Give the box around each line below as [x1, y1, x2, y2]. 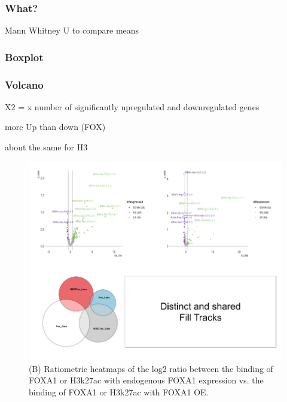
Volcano [5, 77, 44, 92]
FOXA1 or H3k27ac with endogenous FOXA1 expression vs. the [29, 374, 264, 386]
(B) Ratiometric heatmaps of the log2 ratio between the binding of [29, 362, 273, 374]
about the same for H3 [5, 141, 88, 153]
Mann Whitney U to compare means [5, 24, 139, 37]
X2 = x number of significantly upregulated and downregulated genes [5, 100, 259, 113]
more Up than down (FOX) [5, 120, 106, 133]
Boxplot [5, 49, 44, 64]
